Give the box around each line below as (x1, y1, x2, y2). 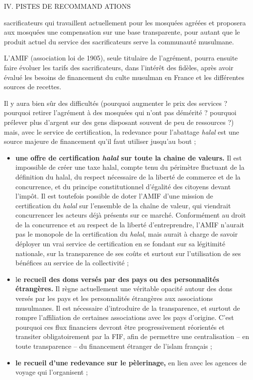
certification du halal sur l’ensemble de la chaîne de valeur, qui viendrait (15, 200, 231, 210)
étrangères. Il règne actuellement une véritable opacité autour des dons (15, 283, 233, 294)
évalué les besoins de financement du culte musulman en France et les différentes (4, 72, 244, 82)
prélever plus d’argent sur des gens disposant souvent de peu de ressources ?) (4, 117, 234, 127)
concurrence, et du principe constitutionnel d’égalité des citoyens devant (15, 181, 231, 191)
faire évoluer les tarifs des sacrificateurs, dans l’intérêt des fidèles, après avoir (4, 62, 234, 72)
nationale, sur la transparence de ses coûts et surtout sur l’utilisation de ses (15, 248, 241, 258)
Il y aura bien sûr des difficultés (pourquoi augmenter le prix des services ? (4, 98, 228, 108)
